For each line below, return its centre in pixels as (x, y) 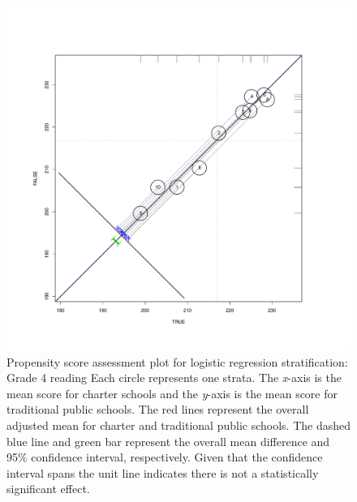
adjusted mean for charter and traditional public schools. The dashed (179, 425)
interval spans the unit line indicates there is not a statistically (163, 472)
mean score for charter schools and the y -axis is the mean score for (172, 393)
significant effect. (48, 489)
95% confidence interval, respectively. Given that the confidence (165, 457)
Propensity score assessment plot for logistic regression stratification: (177, 361)
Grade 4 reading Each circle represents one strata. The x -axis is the (174, 378)
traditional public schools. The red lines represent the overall (158, 409)
